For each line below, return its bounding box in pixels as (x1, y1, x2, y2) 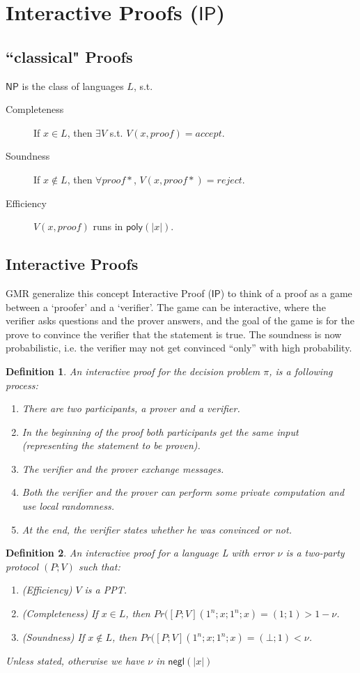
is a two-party (285, 545, 345, 560)
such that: (78, 559, 120, 573)
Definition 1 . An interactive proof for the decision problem (6, 363, 260, 378)
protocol (6, 559, 39, 573)
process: (6, 377, 38, 392)
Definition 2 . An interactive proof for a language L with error (6, 545, 274, 560)
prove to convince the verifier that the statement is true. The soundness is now (6, 326, 342, 341)
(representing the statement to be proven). (22, 438, 201, 453)
